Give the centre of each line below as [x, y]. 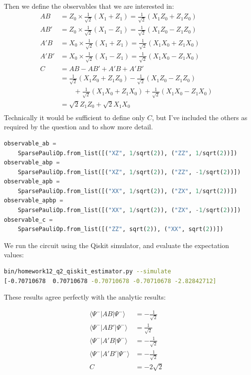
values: [14, 255]
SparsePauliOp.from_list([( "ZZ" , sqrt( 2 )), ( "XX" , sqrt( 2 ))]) [121, 229]
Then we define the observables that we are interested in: [89, 6]
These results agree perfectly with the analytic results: [85, 297]
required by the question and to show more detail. [79, 127]
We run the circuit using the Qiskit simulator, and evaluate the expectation [117, 245]
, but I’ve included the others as [200, 117]
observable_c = [28, 220]
